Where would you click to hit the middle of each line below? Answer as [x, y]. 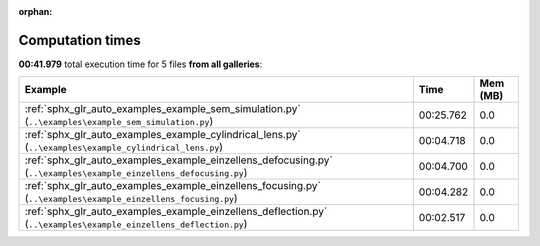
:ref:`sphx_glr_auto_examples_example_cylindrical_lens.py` [163, 135]
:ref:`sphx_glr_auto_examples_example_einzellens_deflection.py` [176, 212]
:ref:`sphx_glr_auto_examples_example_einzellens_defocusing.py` [179, 160]
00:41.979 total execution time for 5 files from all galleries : [140, 64]
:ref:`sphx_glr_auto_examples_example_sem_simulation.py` [162, 109]
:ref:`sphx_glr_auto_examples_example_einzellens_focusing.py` [173, 186]
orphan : [35, 11]
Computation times [79, 40]
